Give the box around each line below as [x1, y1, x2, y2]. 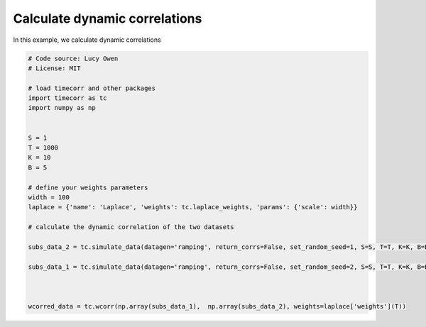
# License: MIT [28, 64, 81, 72]
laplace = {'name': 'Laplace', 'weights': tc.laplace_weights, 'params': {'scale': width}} [28, 203, 358, 211]
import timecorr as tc [28, 94, 107, 102]
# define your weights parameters [28, 183, 148, 192]
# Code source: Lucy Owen [28, 54, 119, 62]
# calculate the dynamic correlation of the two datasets [28, 223, 234, 231]
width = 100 [28, 194, 70, 201]
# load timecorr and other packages [28, 84, 156, 92]
